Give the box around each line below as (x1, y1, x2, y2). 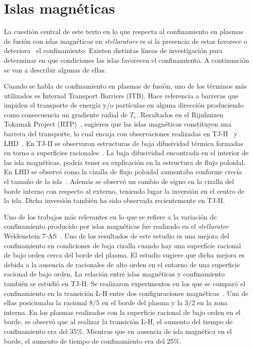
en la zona (197, 297, 228, 308)
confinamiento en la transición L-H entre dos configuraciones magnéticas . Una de (4, 288, 249, 298)
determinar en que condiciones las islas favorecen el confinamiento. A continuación (4, 55, 250, 65)
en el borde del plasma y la (102, 297, 183, 308)
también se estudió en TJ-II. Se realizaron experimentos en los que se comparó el (4, 278, 246, 288)
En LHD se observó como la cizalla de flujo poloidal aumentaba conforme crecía (4, 166, 242, 177)
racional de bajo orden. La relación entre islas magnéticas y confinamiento (4, 269, 225, 279)
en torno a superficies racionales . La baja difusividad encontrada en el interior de (4, 147, 249, 158)
